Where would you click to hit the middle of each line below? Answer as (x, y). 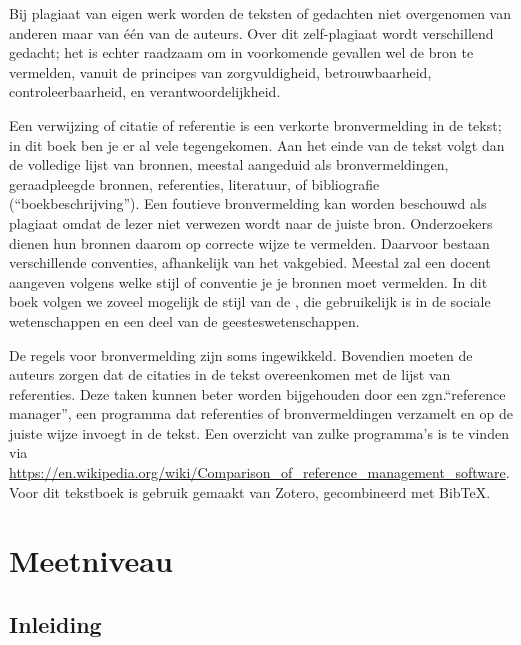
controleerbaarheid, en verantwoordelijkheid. (145, 91)
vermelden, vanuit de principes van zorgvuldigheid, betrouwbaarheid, (220, 71)
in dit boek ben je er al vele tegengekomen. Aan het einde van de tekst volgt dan (257, 144)
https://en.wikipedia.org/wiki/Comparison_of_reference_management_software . (259, 472)
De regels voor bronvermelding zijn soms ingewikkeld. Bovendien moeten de (241, 354)
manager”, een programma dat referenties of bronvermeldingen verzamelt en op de (261, 413)
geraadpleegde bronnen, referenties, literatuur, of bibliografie (194, 183)
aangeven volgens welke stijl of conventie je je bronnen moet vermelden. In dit (248, 281)
